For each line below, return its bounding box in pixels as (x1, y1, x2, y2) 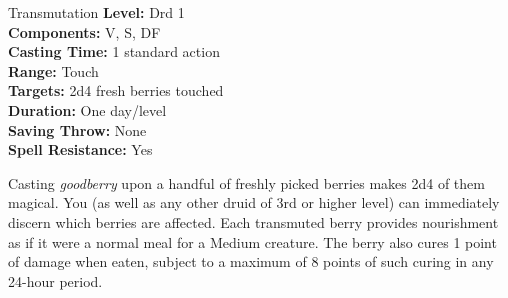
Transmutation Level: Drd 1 (8, 2, 185, 22)
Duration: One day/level (8, 99, 167, 120)
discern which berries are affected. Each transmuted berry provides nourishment (8, 211, 499, 232)
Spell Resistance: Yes (8, 139, 153, 160)
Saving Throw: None (8, 119, 147, 140)
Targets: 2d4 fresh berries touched (8, 80, 224, 101)
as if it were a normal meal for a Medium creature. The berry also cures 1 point (8, 231, 497, 252)
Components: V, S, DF (8, 21, 161, 42)
